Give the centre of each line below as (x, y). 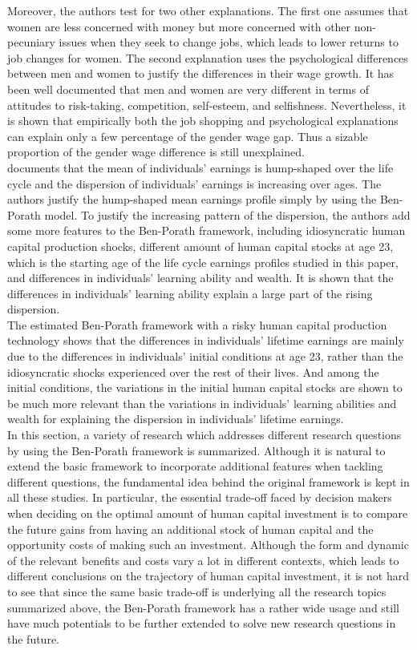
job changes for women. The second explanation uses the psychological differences (208, 57)
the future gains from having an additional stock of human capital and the (190, 529)
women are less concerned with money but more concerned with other (179, 26)
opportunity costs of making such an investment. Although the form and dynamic (208, 545)
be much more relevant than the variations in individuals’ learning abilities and (202, 403)
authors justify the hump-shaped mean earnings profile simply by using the (192, 199)
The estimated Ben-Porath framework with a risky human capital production (197, 324)
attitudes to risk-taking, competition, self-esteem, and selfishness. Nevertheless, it (207, 105)
